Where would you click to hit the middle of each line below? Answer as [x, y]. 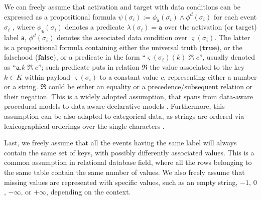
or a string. [21, 86]
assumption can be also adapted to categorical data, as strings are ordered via [124, 116]
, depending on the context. [89, 192]
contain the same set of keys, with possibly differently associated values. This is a [129, 152]
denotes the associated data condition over [122, 37]
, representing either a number [210, 76]
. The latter [232, 37]
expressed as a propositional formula [60, 16]
